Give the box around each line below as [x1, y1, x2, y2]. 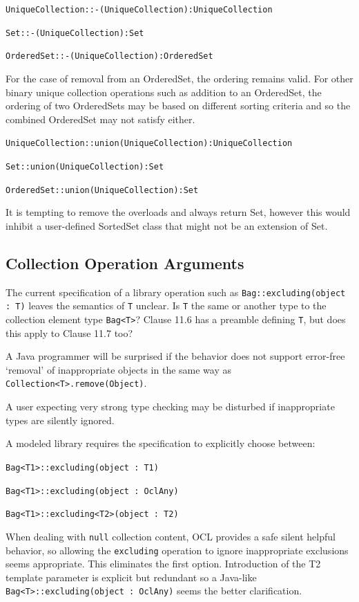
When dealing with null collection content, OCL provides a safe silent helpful [6, 529, 336, 543]
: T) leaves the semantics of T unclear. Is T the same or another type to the [6, 298, 327, 313]
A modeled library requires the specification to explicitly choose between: [6, 436, 316, 450]
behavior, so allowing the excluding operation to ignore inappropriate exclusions [6, 542, 349, 557]
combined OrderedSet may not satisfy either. [6, 111, 195, 126]
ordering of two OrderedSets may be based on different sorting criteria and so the [6, 98, 351, 113]
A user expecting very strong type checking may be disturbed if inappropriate [6, 399, 335, 414]
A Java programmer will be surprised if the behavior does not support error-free [6, 349, 345, 363]
